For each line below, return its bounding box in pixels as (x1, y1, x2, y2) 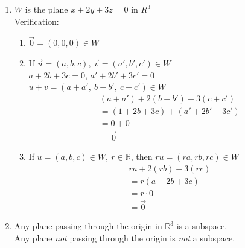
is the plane (25, 3, 68, 15)
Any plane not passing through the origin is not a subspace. (14, 231, 235, 244)
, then (130, 150, 153, 163)
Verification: (14, 14, 59, 27)
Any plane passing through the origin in (14, 220, 162, 232)
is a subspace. (176, 220, 227, 232)
